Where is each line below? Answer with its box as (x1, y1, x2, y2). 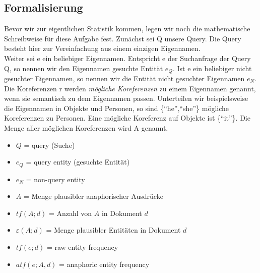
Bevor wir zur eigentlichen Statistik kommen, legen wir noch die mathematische (4, 23, 250, 34)
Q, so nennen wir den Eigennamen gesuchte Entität (4, 63, 163, 73)
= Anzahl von (48, 207, 92, 218)
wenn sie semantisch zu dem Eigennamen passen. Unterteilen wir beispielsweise (4, 93, 248, 103)
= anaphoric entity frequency (59, 258, 150, 269)
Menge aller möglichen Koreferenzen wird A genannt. (4, 123, 168, 133)
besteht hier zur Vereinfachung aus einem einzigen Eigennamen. (4, 43, 201, 53)
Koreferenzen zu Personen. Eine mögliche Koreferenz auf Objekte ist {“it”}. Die (4, 113, 250, 123)
